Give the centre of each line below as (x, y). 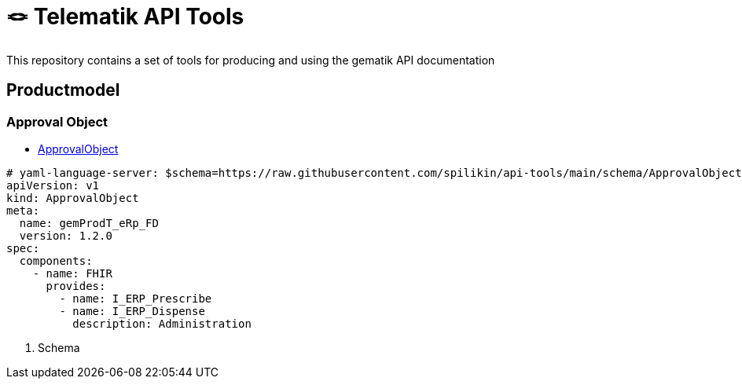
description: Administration (162, 323)
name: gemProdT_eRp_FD (89, 223)
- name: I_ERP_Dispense (132, 311)
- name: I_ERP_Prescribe (136, 298)
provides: (76, 286)
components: (56, 260)
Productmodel (63, 90)
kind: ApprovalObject (73, 198)
